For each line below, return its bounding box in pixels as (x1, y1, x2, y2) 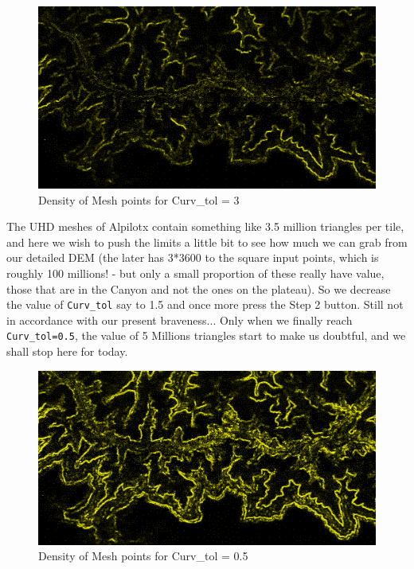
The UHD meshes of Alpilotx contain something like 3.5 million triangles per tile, (6, 218, 404, 235)
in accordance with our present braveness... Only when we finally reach (6, 311, 353, 328)
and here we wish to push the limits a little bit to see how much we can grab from (6, 233, 408, 250)
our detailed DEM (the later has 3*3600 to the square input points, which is (6, 249, 379, 266)
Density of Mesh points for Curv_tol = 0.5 (38, 548, 248, 564)
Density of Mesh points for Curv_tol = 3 (38, 191, 240, 208)
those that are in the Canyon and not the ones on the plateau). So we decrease (6, 280, 391, 297)
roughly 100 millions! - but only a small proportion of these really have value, (6, 264, 385, 281)
